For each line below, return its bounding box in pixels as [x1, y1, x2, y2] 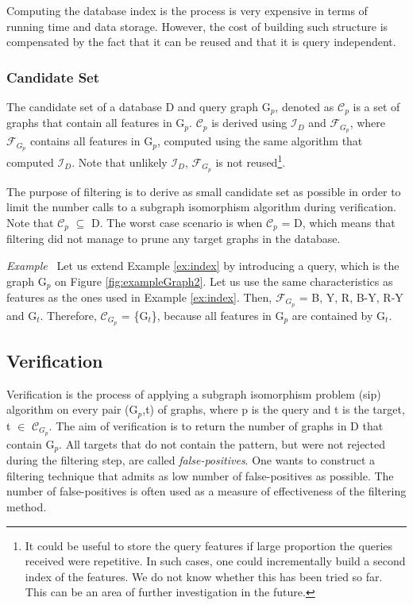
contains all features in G [29, 133, 153, 149]
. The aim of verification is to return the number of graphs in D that [48, 417, 384, 434]
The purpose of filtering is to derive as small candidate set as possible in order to [6, 183, 401, 199]
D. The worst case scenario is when [91, 214, 263, 230]
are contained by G [291, 306, 386, 323]
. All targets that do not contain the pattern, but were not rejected [59, 435, 386, 452]
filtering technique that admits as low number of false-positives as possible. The [6, 467, 394, 484]
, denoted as [275, 98, 334, 114]
